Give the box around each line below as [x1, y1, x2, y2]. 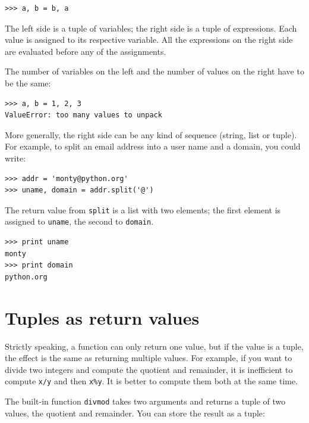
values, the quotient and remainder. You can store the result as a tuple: [5, 406, 265, 419]
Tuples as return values [5, 305, 200, 329]
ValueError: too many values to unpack [5, 111, 162, 120]
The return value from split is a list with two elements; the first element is [5, 203, 281, 216]
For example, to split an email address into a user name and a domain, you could [5, 140, 301, 153]
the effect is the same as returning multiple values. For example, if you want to [5, 352, 292, 364]
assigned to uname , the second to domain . [5, 215, 154, 228]
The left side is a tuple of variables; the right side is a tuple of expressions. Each [5, 21, 297, 34]
